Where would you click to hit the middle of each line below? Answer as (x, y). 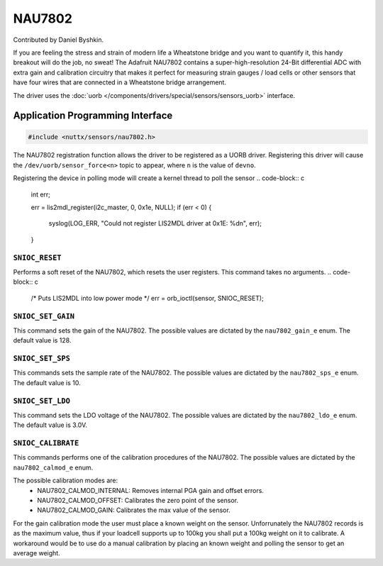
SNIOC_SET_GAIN (44, 316)
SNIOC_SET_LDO (42, 401)
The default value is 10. (47, 382)
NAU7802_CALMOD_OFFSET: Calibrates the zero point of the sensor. (138, 501)
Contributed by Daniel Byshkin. (59, 40)
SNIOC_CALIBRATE (46, 443)
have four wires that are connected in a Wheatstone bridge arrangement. (120, 82)
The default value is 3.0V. (50, 425)
